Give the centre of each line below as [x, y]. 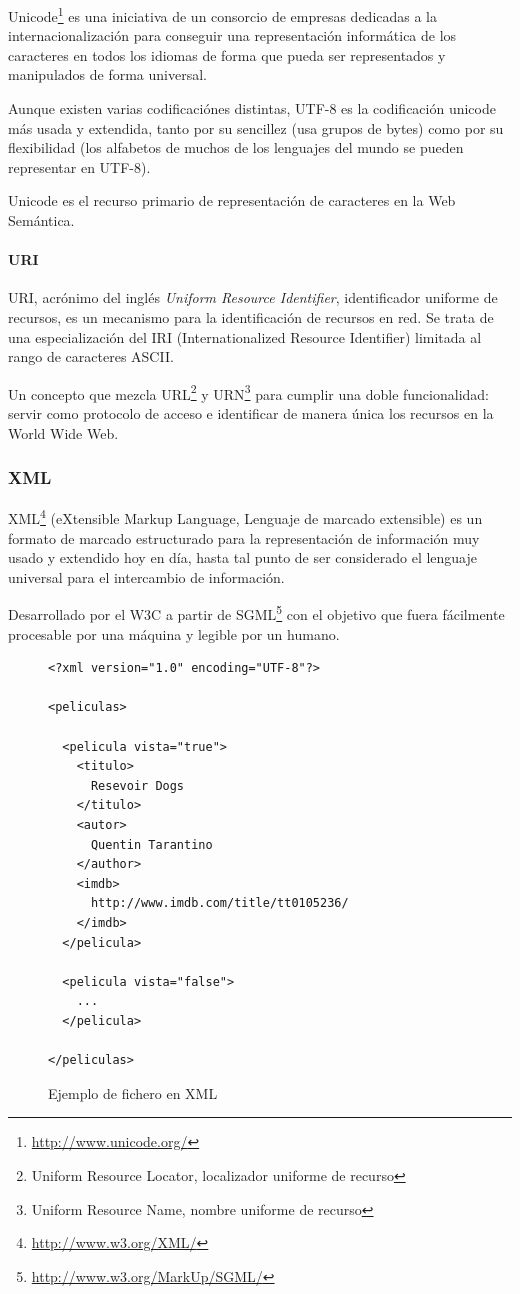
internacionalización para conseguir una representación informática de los [232, 35]
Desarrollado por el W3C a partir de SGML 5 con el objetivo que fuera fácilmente [256, 613]
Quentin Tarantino [151, 844]
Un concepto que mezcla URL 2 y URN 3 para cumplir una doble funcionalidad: [248, 392]
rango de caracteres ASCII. [91, 356]
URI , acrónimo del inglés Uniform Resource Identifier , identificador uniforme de [253, 297]
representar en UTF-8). [79, 166]
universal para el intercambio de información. [146, 576]
